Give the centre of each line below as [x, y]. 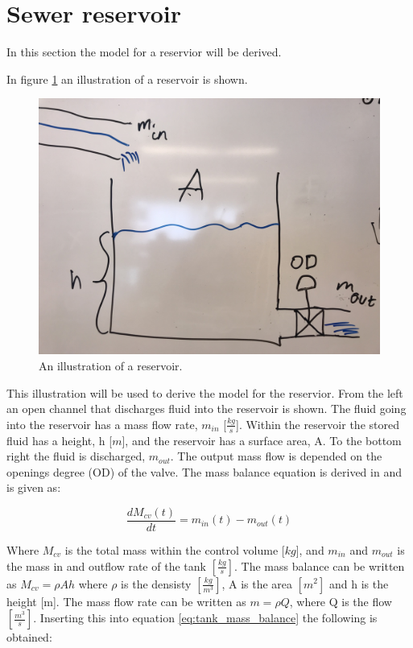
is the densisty [156, 583]
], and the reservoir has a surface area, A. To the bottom [262, 440]
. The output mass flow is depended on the [276, 456]
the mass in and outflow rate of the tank [106, 565]
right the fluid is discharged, [76, 456]
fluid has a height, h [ [60, 440]
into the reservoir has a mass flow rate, [102, 424]
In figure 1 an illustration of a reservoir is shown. [127, 78]
